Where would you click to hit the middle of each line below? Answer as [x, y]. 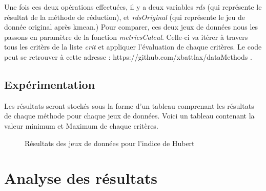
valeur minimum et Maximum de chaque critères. [81, 125]
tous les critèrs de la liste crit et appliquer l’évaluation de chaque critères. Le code [133, 47]
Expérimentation [50, 84]
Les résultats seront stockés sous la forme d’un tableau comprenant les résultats [129, 105]
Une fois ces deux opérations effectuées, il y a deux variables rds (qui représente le [133, 7]
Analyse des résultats [81, 178]
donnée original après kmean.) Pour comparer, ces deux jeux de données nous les [131, 27]
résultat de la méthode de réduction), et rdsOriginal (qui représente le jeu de [125, 17]
